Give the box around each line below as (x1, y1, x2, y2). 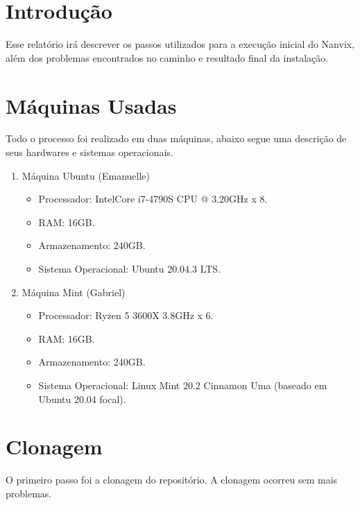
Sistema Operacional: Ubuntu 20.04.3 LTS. (38, 262, 221, 275)
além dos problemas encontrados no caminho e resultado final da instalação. (6, 50, 329, 65)
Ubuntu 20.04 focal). (38, 391, 126, 406)
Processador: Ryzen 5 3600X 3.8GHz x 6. (38, 308, 214, 323)
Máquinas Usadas (6, 91, 177, 119)
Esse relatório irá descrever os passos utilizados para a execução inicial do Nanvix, (6, 37, 355, 51)
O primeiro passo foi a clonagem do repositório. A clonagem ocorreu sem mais (6, 472, 338, 487)
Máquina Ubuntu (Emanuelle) (22, 168, 150, 182)
